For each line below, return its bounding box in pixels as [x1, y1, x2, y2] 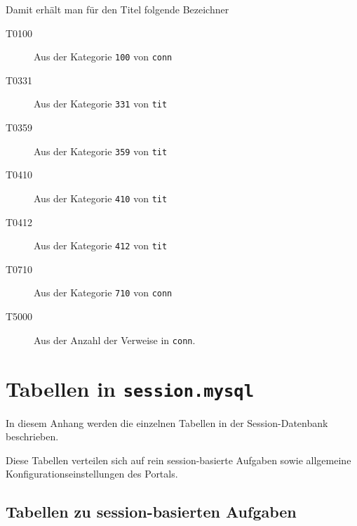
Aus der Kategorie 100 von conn [34, 49, 173, 64]
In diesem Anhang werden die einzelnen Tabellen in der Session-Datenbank [6, 415, 328, 430]
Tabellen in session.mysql [6, 374, 254, 402]
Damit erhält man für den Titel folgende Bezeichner [6, 2, 229, 16]
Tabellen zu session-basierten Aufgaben [6, 501, 297, 522]
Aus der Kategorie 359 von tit [34, 143, 168, 158]
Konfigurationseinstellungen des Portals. [6, 466, 178, 481]
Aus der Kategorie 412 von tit [34, 238, 168, 253]
